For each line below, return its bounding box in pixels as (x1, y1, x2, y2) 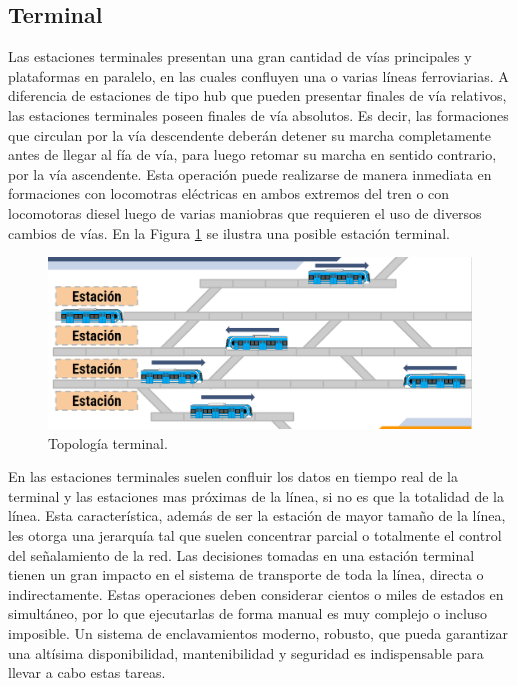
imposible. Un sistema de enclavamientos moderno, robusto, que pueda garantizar (8, 622, 508, 643)
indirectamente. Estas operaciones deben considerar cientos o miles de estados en (8, 583, 504, 604)
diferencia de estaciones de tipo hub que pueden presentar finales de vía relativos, (8, 85, 507, 106)
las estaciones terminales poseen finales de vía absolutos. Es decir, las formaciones (8, 104, 509, 125)
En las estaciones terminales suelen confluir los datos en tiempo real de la (8, 466, 458, 487)
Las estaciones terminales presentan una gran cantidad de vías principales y (8, 46, 472, 67)
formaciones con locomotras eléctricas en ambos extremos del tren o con (8, 183, 450, 204)
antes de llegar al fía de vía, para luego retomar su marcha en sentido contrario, (8, 144, 497, 165)
